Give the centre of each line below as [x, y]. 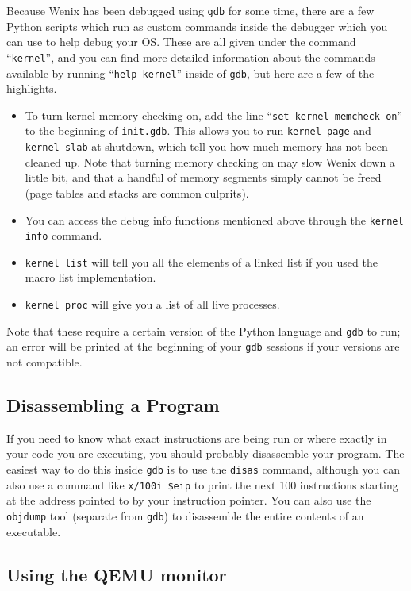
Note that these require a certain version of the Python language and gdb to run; [204, 330]
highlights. [32, 88]
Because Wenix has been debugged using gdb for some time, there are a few [190, 10]
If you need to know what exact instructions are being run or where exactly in [197, 437]
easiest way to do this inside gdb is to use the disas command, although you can [203, 469]
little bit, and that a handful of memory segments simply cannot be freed [203, 177]
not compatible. [44, 362]
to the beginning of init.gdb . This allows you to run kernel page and [198, 130]
